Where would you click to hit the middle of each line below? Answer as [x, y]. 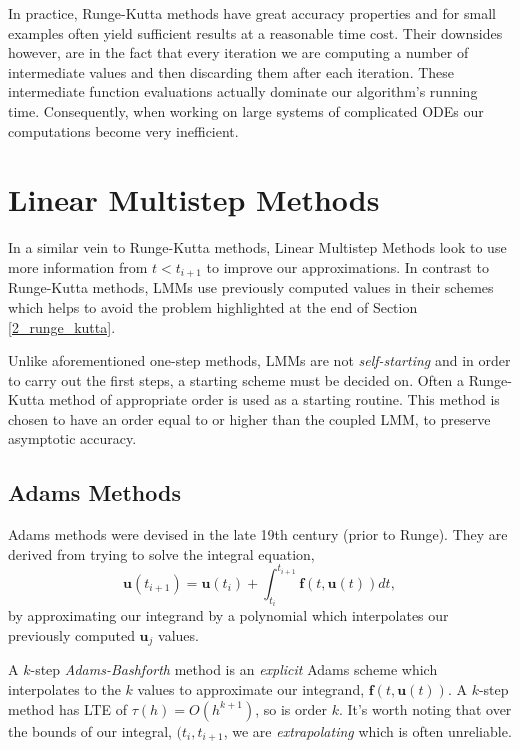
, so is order [291, 708]
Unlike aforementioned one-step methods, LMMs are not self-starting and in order [259, 360]
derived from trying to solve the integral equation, [161, 553]
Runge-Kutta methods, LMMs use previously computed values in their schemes [251, 287]
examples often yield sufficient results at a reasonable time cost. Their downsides [255, 32]
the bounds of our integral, [90, 730]
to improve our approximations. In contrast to [347, 266]
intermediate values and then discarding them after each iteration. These [231, 71]
